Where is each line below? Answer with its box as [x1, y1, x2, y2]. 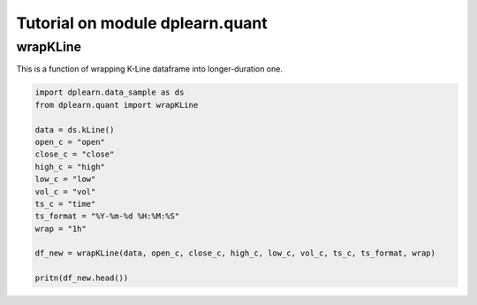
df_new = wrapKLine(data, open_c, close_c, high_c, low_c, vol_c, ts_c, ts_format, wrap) [34, 248, 436, 258]
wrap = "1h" [34, 224, 87, 233]
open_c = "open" [34, 137, 106, 147]
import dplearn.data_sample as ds [34, 88, 185, 97]
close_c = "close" [34, 149, 115, 159]
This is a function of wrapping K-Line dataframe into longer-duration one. [16, 64, 283, 74]
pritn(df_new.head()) [34, 273, 129, 283]
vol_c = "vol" [34, 187, 96, 196]
